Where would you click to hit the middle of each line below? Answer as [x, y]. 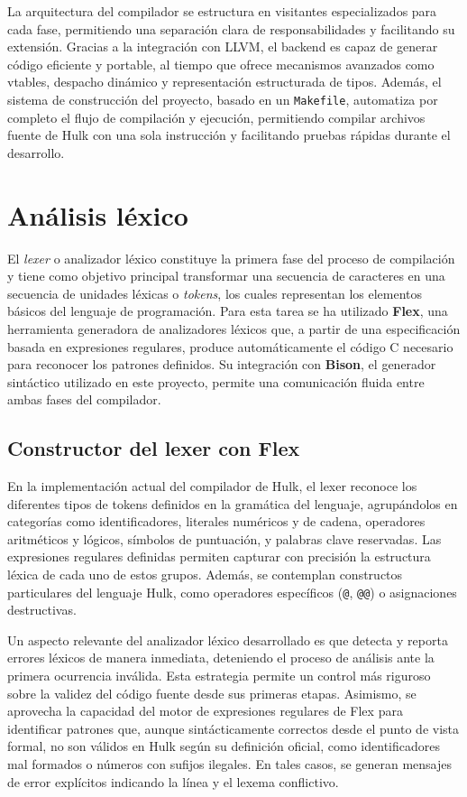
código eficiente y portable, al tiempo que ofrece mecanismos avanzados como [221, 64]
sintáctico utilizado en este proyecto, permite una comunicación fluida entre [216, 381]
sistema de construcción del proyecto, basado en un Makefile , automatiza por [223, 99]
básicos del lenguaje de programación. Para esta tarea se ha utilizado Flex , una [228, 311]
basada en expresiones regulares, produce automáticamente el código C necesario [230, 346]
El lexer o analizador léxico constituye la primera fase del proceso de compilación [231, 258]
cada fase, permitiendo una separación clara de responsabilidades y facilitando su [231, 28]
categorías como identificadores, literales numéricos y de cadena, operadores [216, 521]
